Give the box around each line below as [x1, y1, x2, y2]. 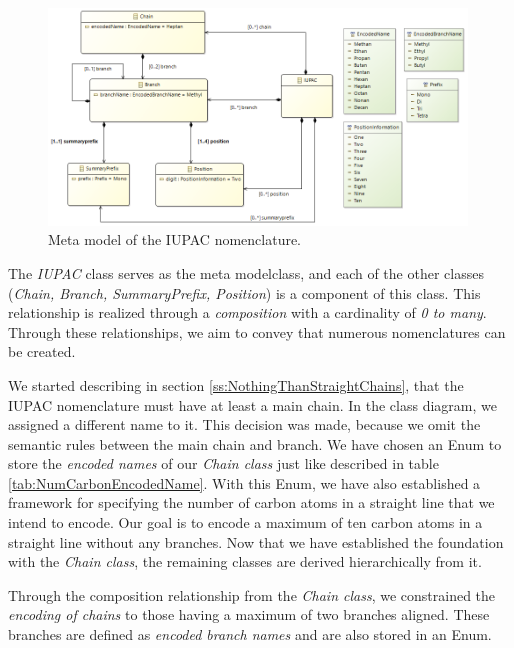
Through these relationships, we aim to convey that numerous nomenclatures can [8, 321, 506, 342]
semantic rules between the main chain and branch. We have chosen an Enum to [8, 433, 502, 454]
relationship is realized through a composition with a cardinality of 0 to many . [8, 302, 487, 323]
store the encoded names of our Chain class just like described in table [8, 453, 439, 474]
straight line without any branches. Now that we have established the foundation [8, 531, 504, 552]
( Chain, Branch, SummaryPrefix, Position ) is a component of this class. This [8, 282, 481, 303]
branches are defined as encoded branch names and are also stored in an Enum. [8, 624, 492, 645]
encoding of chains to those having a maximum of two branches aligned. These [8, 604, 490, 625]
